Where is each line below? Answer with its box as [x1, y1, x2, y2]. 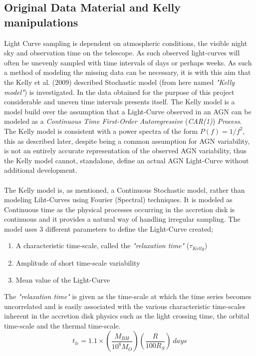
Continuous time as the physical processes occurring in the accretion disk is [4, 204, 235, 214]
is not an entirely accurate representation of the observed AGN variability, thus [4, 145, 247, 156]
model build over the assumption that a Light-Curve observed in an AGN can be [4, 106, 252, 116]
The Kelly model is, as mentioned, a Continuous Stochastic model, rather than [4, 184, 245, 195]
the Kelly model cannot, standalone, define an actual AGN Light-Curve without [4, 155, 249, 165]
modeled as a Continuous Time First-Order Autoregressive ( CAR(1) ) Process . [4, 116, 242, 126]
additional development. [4, 165, 77, 175]
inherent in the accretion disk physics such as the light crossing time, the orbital [4, 311, 250, 321]
